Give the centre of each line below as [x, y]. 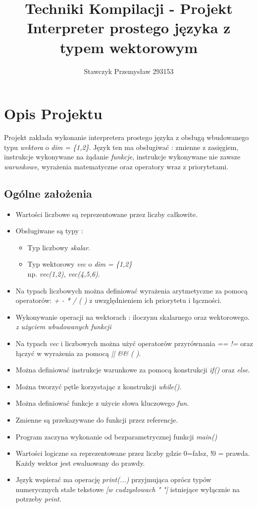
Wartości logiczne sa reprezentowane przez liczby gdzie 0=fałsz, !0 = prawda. [133, 453]
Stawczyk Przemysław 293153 [129, 71]
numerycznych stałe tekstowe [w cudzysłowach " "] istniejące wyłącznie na [128, 489]
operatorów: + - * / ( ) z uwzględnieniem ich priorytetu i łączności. [119, 300]
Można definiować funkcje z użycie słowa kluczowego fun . [102, 403]
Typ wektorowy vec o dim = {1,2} [80, 264]
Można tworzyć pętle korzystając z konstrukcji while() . [99, 386]
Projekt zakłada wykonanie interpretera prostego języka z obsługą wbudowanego [127, 137]
